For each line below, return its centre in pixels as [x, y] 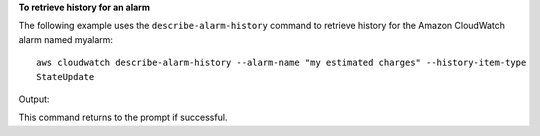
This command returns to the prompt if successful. [123, 117]
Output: [34, 99]
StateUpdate [65, 76]
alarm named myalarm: [66, 39]
